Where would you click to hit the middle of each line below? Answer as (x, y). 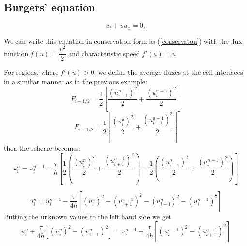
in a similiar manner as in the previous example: (76, 81)
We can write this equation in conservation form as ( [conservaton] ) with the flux (123, 40)
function (16, 53)
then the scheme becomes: (42, 148)
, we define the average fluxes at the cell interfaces (169, 72)
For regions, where (31, 72)
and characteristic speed (104, 53)
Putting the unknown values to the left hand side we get (88, 216)
